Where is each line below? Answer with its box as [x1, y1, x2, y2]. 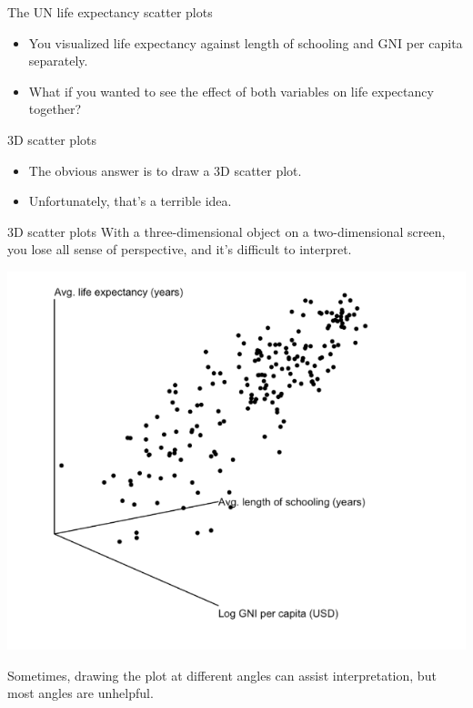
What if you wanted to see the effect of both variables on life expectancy [28, 81, 434, 100]
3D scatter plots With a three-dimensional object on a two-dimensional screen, [7, 221, 446, 241]
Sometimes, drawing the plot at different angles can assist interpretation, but [7, 665, 437, 684]
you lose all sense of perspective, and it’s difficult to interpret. [7, 240, 352, 259]
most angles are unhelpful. [7, 683, 154, 703]
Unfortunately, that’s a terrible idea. [28, 191, 232, 210]
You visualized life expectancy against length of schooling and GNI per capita [28, 33, 463, 52]
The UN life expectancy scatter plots [7, 3, 213, 21]
